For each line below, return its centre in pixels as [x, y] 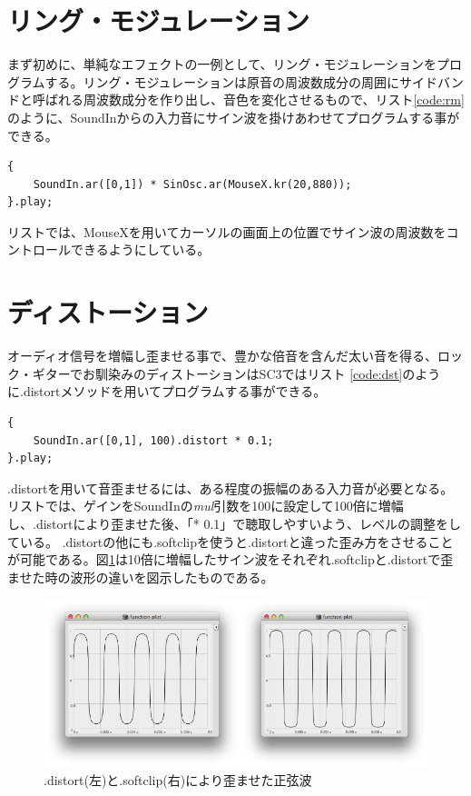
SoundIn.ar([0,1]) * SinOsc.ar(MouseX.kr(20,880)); [192, 184]
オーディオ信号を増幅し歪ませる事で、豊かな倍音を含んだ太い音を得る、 [223, 356]
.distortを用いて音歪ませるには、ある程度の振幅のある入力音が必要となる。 [231, 488]
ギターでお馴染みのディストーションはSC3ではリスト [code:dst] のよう [236, 373]
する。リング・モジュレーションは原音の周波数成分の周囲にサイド [241, 81]
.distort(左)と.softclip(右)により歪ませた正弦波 [178, 779]
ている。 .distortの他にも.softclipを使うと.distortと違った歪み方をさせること [231, 541]
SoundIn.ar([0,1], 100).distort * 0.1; [153, 440]
